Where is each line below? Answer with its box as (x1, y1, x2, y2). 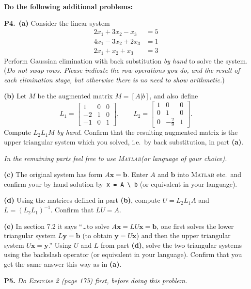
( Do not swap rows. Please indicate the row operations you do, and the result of (4, 65, 240, 75)
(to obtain (82, 230, 112, 241)
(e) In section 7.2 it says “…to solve (4, 221, 110, 231)
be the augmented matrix (37, 91, 113, 101)
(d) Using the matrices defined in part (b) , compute (4, 195, 160, 205)
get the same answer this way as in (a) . (4, 259, 122, 269)
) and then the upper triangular (136, 230, 231, 241)
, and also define (149, 91, 198, 101)
